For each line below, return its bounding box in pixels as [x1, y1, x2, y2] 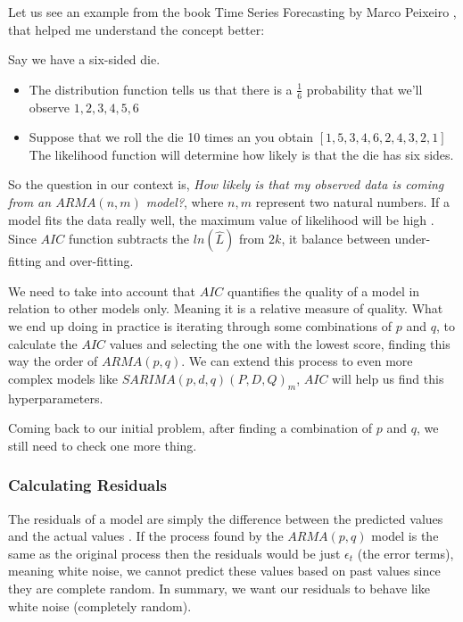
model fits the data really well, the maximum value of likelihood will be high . [8, 210, 434, 228]
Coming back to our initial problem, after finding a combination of [8, 419, 373, 437]
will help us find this [332, 369, 444, 387]
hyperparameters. [8, 388, 103, 407]
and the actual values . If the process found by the [8, 527, 284, 545]
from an [8, 192, 52, 211]
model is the [371, 527, 439, 545]
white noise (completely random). [8, 596, 192, 615]
